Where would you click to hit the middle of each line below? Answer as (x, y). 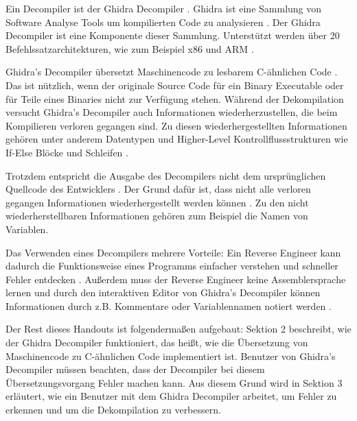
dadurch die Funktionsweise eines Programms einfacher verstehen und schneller (172, 266)
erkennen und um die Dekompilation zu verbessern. (113, 410)
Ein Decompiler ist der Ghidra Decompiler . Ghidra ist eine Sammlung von (164, 8)
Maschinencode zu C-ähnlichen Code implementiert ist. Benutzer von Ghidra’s (171, 356)
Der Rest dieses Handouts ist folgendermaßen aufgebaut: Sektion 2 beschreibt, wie (178, 329)
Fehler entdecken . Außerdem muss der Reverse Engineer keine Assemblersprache (176, 279)
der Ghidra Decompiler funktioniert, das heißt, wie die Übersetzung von (157, 342)
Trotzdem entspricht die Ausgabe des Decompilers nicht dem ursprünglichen (166, 175)
